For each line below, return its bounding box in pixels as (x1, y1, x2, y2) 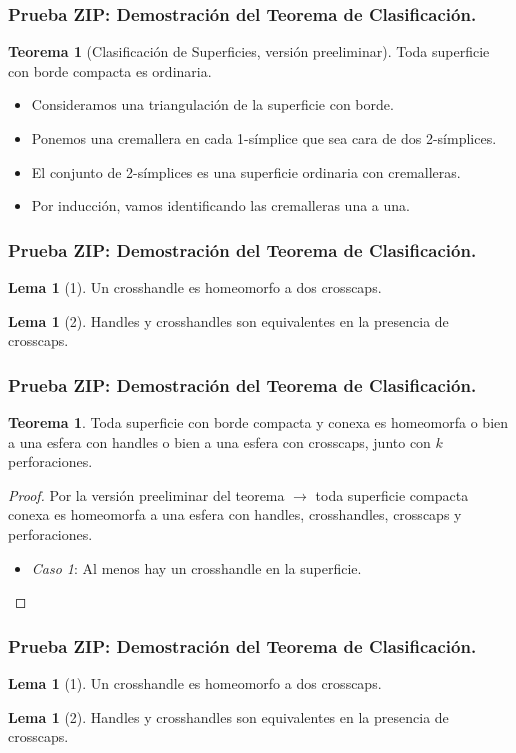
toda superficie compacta (315, 484, 469, 505)
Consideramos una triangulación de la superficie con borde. (31, 94, 394, 115)
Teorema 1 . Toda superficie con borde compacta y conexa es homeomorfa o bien (8, 412, 509, 432)
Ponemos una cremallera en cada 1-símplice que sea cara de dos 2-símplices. (31, 128, 497, 148)
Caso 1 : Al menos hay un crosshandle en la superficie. (31, 557, 362, 578)
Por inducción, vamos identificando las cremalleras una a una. (31, 195, 410, 216)
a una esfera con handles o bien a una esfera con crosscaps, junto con (8, 431, 431, 452)
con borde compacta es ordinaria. (8, 60, 212, 81)
